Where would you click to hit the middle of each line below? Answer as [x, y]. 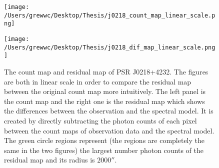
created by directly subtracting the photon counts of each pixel [100, 120]
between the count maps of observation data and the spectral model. [109, 130]
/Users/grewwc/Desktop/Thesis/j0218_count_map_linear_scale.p [110, 15]
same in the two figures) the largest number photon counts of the [104, 150]
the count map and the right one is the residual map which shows [104, 101]
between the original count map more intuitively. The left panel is [105, 91]
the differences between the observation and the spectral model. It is [109, 111]
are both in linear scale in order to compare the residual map [98, 81]
